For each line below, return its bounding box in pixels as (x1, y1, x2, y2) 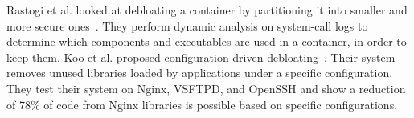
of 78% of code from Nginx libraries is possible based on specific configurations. (6, 96, 398, 112)
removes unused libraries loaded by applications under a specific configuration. (6, 64, 393, 81)
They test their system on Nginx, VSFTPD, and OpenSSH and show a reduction (6, 79, 406, 96)
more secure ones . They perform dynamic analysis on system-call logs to (6, 17, 368, 34)
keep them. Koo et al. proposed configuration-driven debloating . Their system (6, 48, 396, 65)
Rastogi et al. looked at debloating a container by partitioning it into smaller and (6, 2, 408, 18)
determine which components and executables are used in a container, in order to (6, 33, 407, 50)
